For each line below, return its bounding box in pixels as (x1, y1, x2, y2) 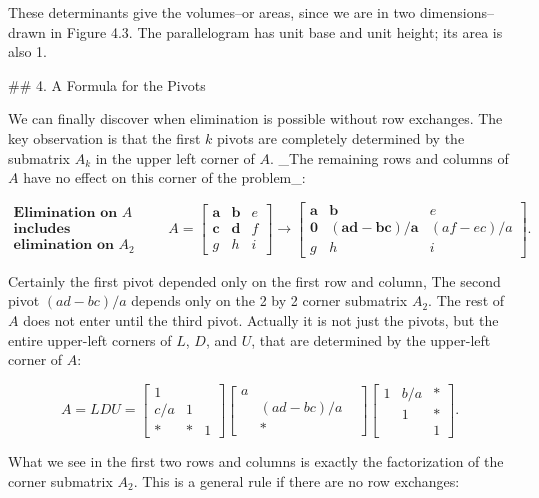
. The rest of (428, 290, 505, 311)
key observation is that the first (8, 127, 201, 148)
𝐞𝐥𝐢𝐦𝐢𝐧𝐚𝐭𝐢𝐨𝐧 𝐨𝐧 (13, 238, 114, 253)
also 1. (8, 41, 47, 62)
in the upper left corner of (95, 147, 255, 168)
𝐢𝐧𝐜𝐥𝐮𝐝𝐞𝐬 (13, 222, 71, 237)
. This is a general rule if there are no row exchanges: (133, 470, 460, 491)
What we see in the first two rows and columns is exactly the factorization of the (8, 450, 504, 471)
